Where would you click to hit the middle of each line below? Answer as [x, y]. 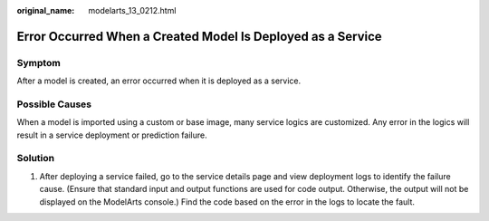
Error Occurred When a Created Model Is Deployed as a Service [199, 36]
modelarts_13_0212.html [132, 10]
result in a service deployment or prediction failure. [112, 135]
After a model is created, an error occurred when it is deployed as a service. [159, 81]
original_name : [46, 10]
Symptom [38, 62]
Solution [36, 159]
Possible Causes [54, 104]
